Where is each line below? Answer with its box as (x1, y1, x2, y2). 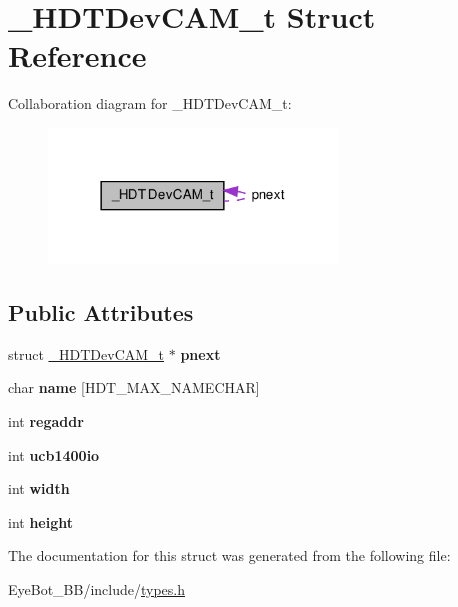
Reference (8, 35, 147, 76)
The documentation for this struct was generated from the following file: (8, 545, 451, 566)
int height (8, 511, 74, 532)
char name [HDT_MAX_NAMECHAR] (8, 377, 260, 398)
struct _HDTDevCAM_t (8, 343, 165, 364)
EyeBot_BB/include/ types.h (8, 578, 186, 599)
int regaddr (8, 410, 84, 431)
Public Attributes (8, 296, 194, 327)
